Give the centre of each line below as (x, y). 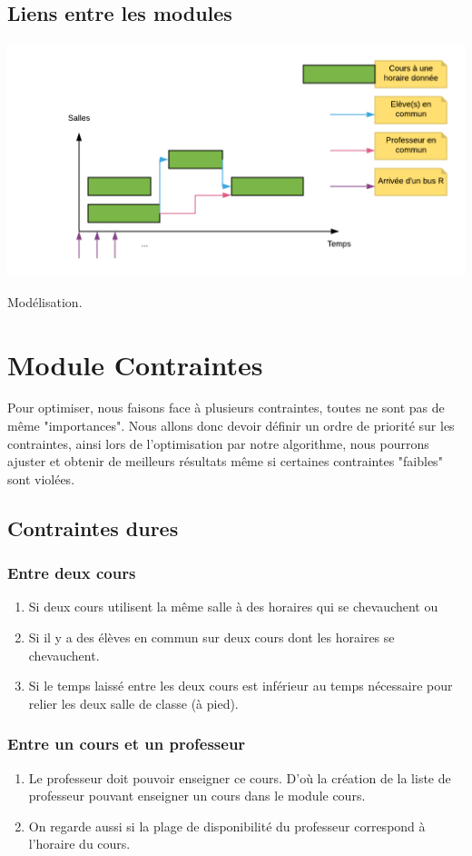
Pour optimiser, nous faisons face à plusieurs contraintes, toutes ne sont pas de (226, 408)
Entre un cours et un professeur (127, 744)
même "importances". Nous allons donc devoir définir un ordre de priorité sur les (231, 426)
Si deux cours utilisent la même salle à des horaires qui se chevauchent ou (233, 607)
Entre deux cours (72, 573)
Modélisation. (45, 301)
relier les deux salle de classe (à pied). (133, 703)
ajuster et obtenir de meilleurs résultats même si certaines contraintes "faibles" (225, 461)
